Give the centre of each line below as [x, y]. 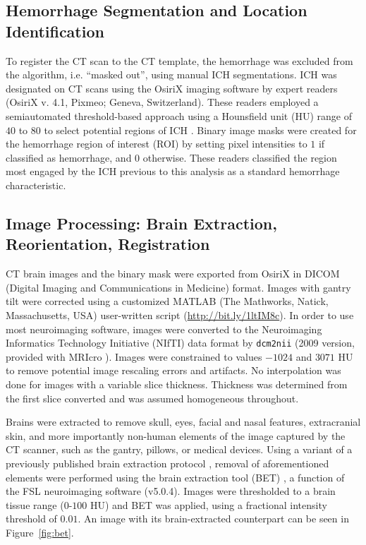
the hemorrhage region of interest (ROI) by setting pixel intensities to [157, 144]
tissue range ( [35, 504]
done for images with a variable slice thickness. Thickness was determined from [177, 384]
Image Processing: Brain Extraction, [141, 223]
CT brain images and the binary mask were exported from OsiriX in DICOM [173, 274]
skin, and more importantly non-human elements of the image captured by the [176, 435]
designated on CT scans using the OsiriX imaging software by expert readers [172, 88]
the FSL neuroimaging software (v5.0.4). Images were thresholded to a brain [171, 491]
